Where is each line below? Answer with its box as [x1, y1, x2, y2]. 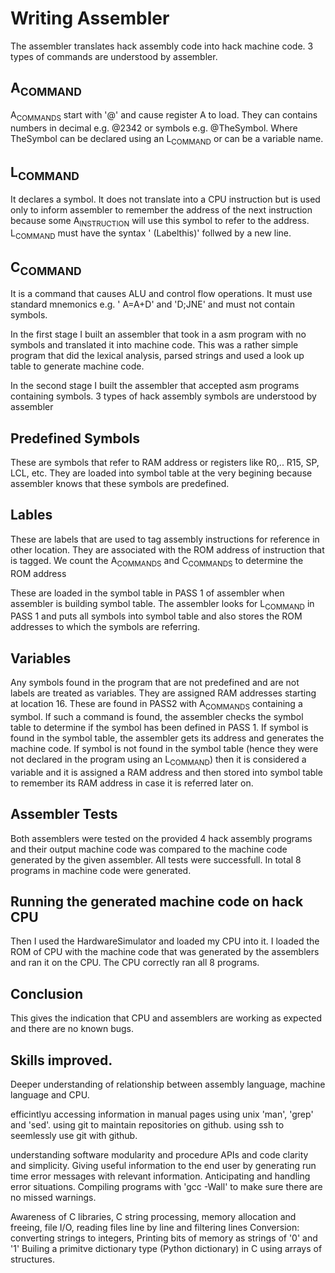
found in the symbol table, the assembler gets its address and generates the [10, 732, 325, 744]
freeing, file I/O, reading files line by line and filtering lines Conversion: [10, 1222, 300, 1233]
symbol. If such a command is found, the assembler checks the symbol [10, 710, 304, 722]
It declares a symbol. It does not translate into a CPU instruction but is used [10, 193, 321, 205]
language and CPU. [10, 1089, 90, 1101]
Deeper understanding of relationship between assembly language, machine [10, 1078, 326, 1090]
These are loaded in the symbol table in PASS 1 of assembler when [10, 587, 285, 599]
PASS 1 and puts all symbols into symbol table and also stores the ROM [10, 610, 303, 622]
